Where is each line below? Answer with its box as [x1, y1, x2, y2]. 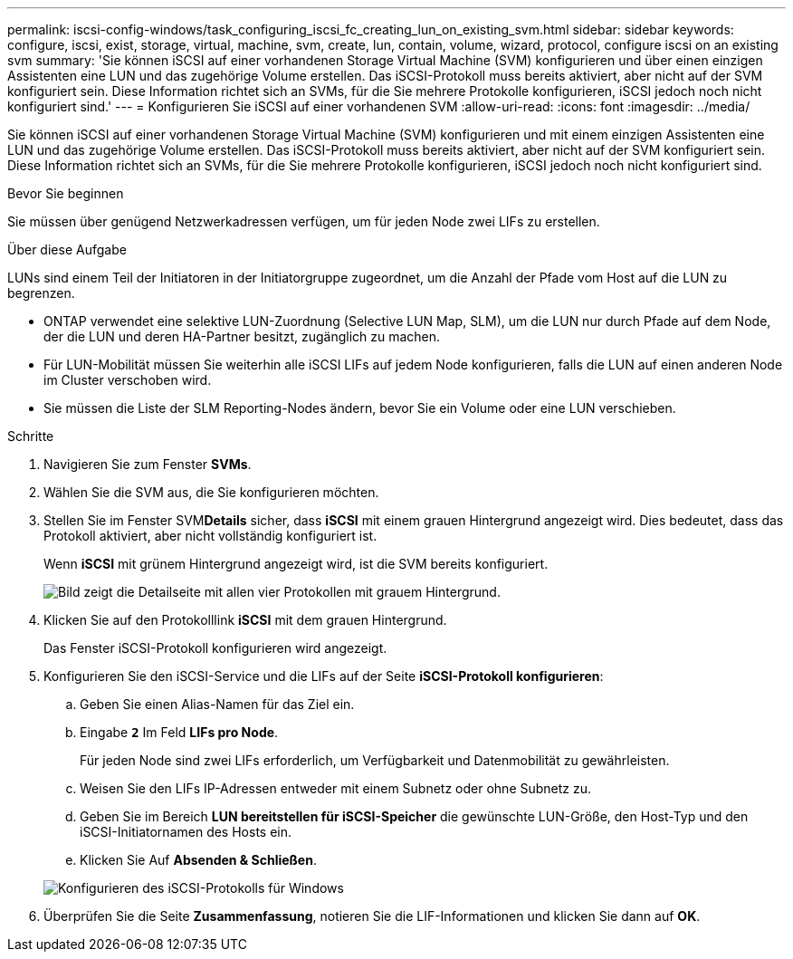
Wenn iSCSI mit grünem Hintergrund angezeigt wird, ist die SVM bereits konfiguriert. [43, 556, 549, 571]
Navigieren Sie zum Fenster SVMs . [43, 456, 252, 472]
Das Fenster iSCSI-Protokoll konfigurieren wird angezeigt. [43, 640, 387, 656]
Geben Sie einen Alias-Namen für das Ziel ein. [80, 696, 355, 712]
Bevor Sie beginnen [7, 186, 124, 201]
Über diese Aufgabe [7, 242, 127, 257]
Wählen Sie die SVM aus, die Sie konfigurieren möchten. [43, 484, 379, 500]
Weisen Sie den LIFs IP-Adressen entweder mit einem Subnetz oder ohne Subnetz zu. [80, 781, 592, 796]
